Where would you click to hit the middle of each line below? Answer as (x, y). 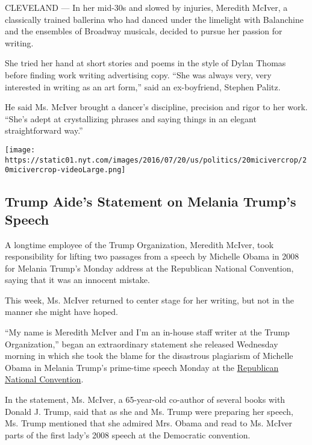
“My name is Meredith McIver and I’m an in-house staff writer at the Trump (147, 332)
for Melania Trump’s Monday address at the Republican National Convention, (149, 268)
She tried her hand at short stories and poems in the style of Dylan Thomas (145, 63)
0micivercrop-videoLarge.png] (65, 170)
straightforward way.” (44, 130)
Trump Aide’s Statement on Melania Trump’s (151, 201)
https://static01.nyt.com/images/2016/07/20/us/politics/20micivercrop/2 (156, 160)
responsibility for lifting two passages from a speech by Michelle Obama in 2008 (152, 256)
